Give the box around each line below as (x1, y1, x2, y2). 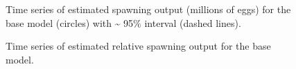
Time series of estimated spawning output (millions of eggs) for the (6, 2, 291, 16)
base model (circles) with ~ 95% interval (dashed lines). (6, 15, 241, 30)
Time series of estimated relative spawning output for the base (6, 39, 271, 53)
